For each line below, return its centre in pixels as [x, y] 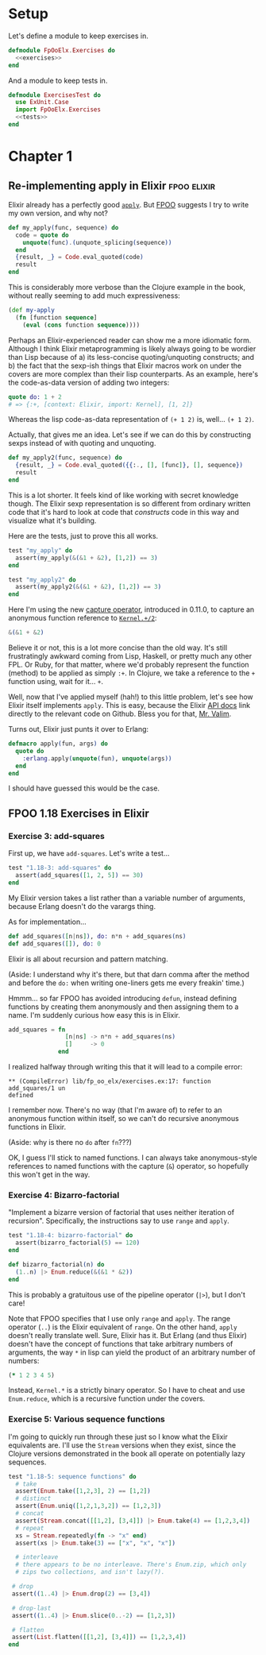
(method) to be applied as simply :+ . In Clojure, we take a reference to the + [132, 673]
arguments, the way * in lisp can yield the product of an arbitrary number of [132, 1352]
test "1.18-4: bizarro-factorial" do [71, 1235]
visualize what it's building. [52, 520]
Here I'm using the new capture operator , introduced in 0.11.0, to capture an [131, 609]
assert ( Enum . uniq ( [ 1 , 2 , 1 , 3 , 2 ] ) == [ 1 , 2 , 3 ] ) [89, 1506]
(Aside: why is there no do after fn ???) [70, 1142]
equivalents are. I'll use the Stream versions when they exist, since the [122, 1445]
